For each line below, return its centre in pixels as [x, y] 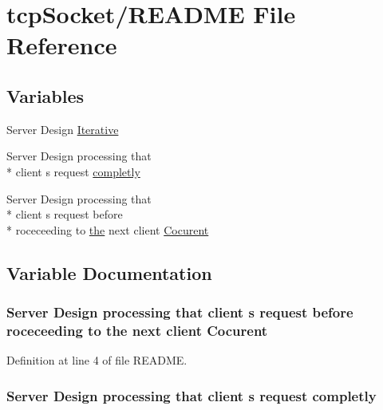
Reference [62, 45]
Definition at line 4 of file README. [97, 360]
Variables [45, 95]
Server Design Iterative [63, 129]
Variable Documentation [109, 272]
